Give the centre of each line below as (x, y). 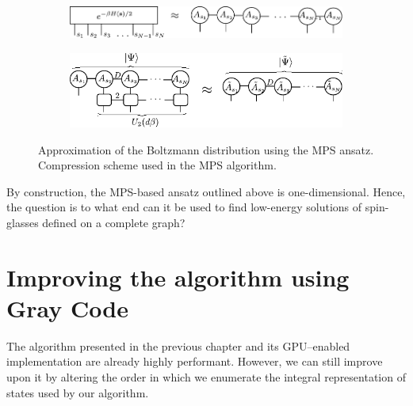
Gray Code (67, 307)
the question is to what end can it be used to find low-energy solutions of (184, 207)
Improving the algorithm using (178, 277)
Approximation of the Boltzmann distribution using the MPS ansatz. (206, 149)
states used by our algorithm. (78, 392)
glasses (23, 222)
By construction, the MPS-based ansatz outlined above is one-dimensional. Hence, (206, 191)
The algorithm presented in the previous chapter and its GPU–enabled (178, 345)
